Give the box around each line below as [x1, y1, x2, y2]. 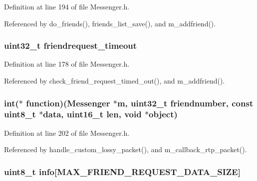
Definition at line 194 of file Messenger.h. [4, 1, 130, 11]
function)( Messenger [26, 96, 110, 109]
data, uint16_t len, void [43, 108, 142, 120]
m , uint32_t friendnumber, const [117, 96, 254, 109]
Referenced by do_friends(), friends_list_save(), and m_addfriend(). [4, 18, 216, 28]
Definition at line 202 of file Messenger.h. [4, 127, 130, 138]
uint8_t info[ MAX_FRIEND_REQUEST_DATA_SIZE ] [4, 165, 241, 178]
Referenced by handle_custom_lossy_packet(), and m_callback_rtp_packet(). [4, 144, 247, 155]
